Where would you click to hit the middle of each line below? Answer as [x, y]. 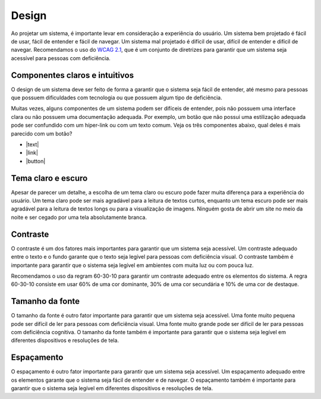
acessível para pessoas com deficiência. [61, 58]
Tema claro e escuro [49, 178]
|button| [36, 161]
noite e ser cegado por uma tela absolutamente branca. [79, 217]
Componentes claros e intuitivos [72, 75]
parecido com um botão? [42, 133]
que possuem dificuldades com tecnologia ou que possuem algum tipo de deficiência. [117, 98]
